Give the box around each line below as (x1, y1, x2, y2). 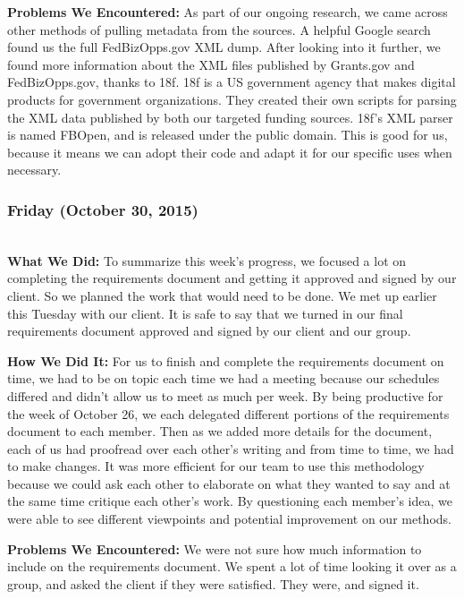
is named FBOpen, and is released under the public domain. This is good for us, (7, 125, 448, 144)
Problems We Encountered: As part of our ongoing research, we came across (7, 3, 448, 21)
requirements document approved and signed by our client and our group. (7, 321, 411, 340)
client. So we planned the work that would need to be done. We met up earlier (7, 286, 437, 304)
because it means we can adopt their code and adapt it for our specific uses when (7, 142, 452, 161)
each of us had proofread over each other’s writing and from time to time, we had (7, 439, 454, 458)
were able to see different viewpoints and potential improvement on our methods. (7, 509, 451, 528)
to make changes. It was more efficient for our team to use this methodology (7, 457, 425, 475)
